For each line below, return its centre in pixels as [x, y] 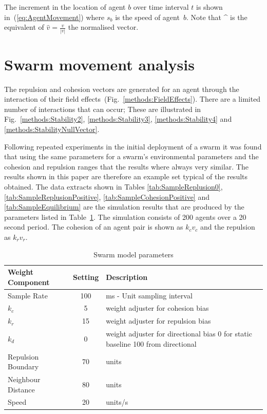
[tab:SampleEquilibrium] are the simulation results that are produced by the [124, 207]
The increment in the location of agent [65, 7]
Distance [21, 389]
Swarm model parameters [133, 254]
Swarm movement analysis [99, 64]
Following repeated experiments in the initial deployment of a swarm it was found [133, 146]
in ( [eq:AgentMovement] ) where [54, 17]
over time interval [161, 7]
